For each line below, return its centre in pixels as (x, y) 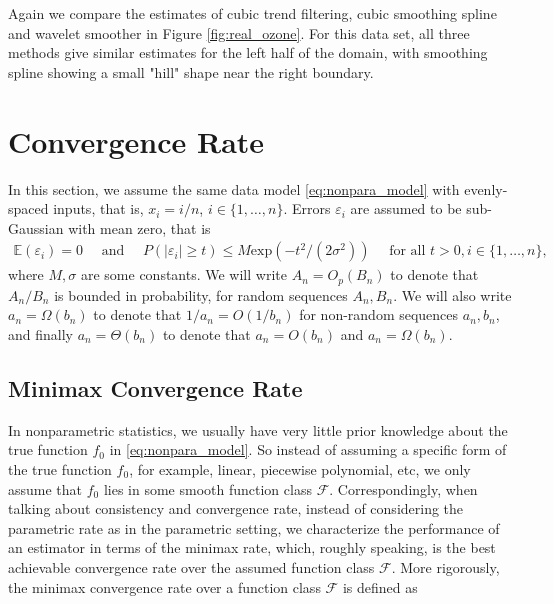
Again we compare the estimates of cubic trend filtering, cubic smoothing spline (252, 13)
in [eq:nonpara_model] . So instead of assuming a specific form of (308, 449)
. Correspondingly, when (403, 488)
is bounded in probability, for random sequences (201, 294)
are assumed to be (406, 208)
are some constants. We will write (183, 274)
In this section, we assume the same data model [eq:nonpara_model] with (234, 188)
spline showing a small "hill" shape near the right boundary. (191, 71)
